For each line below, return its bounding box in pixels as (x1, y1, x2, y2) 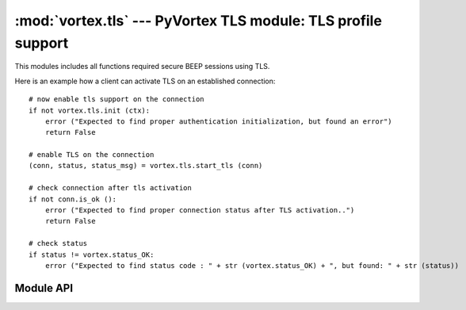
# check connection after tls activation (29, 183, 192, 193)
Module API (14, 281, 74, 295)
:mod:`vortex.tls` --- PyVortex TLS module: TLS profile (14, 12, 382, 29)
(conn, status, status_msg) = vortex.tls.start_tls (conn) (29, 161, 263, 170)
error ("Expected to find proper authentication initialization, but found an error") (44, 117, 392, 126)
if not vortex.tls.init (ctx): (29, 105, 151, 115)
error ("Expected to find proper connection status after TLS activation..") (44, 206, 355, 215)
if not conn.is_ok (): (29, 194, 117, 204)
